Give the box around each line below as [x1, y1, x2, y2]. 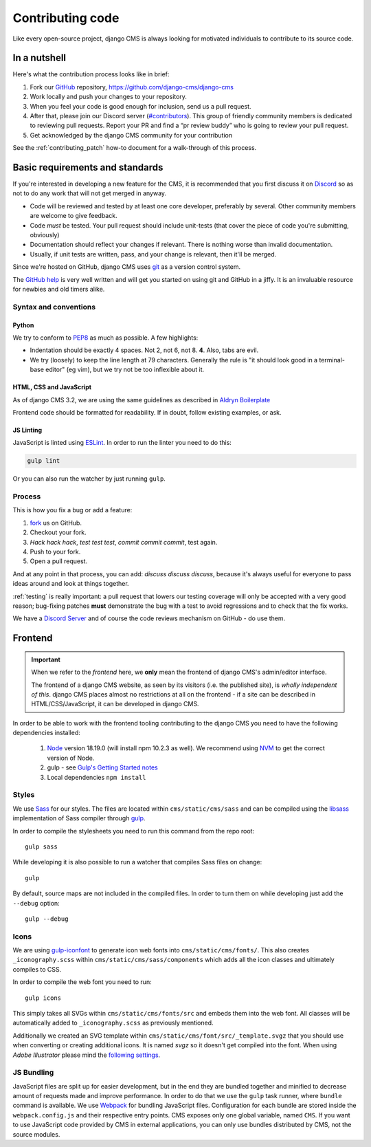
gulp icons [25, 994, 62, 1002]
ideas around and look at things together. [12, 580, 130, 588]
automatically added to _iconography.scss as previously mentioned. [12, 1018, 214, 1027]
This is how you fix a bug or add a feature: [12, 506, 133, 514]
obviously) [30, 231, 60, 239]
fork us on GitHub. [30, 518, 82, 527]
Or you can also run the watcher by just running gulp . [12, 474, 166, 483]
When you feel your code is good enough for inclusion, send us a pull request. [30, 102, 251, 110]
